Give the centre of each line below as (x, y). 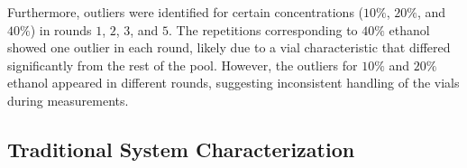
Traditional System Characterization (181, 149)
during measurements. (68, 100)
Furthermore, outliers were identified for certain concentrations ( (186, 12)
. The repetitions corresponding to (263, 29)
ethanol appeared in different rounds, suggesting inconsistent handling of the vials (233, 83)
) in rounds (61, 29)
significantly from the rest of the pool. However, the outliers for (183, 65)
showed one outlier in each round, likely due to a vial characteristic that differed (229, 47)
